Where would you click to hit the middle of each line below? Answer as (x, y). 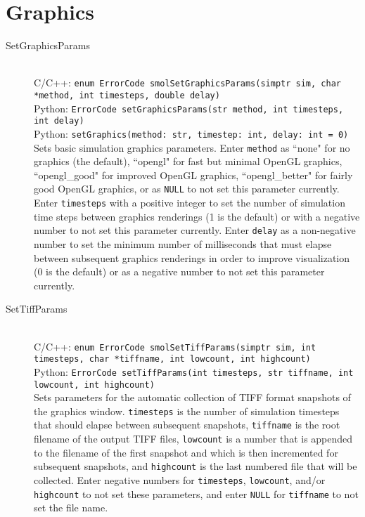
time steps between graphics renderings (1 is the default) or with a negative (197, 216)
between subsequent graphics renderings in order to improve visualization (192, 257)
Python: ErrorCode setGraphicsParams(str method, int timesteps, (189, 108)
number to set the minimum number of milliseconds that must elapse (183, 244)
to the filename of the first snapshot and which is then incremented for (186, 452)
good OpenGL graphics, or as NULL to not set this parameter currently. (187, 189)
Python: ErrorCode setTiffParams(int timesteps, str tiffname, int (194, 371)
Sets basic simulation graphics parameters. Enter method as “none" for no (192, 147)
